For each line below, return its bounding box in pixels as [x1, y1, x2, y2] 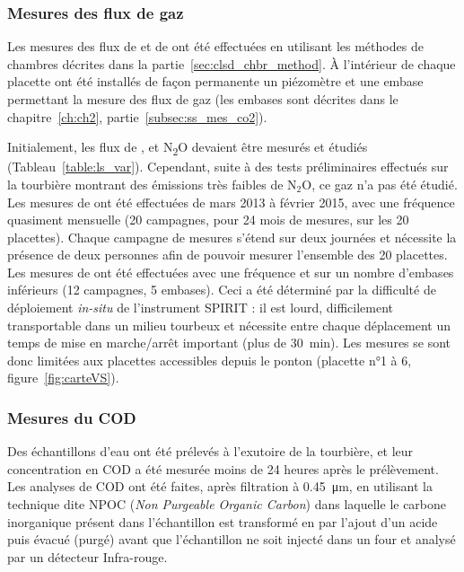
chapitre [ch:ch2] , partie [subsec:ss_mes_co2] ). [7, 107, 267, 126]
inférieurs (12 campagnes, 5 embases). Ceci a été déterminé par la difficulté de [7, 280, 436, 299]
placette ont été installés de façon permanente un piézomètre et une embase [7, 72, 424, 91]
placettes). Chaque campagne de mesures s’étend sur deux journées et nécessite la [7, 227, 457, 246]
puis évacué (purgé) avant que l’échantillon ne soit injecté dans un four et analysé [7, 530, 456, 549]
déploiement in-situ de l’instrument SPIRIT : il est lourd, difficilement [7, 298, 394, 317]
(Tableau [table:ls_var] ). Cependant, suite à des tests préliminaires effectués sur [7, 157, 449, 176]
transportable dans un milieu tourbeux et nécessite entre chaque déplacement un [7, 315, 451, 334]
